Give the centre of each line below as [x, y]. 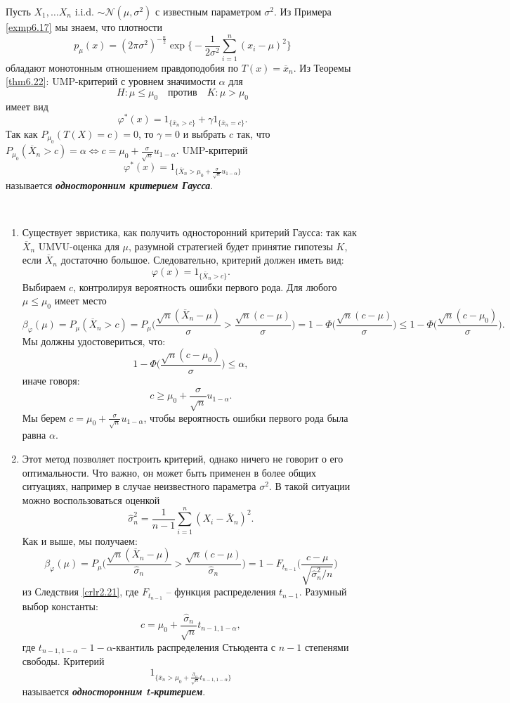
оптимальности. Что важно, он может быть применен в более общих [169, 472]
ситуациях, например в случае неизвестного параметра [139, 486]
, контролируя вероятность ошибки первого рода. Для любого [205, 286]
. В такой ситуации [309, 486]
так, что [253, 133]
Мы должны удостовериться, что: [94, 341]
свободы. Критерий [63, 661]
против [183, 92]
